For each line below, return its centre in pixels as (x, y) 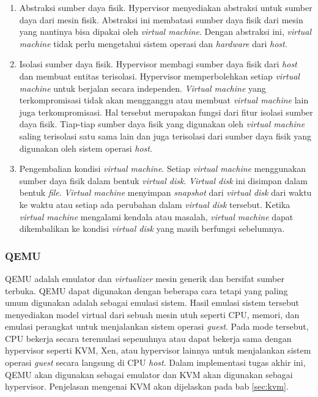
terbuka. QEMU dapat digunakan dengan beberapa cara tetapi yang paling (146, 290)
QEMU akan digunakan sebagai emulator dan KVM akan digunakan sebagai (149, 374)
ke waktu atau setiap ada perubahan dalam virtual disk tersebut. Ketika (155, 204)
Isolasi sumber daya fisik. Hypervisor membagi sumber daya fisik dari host (158, 64)
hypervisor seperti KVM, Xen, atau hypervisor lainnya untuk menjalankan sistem (158, 350)
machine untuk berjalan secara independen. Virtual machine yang (142, 88)
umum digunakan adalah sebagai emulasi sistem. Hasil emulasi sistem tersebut (152, 302)
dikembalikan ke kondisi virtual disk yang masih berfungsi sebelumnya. (152, 228)
